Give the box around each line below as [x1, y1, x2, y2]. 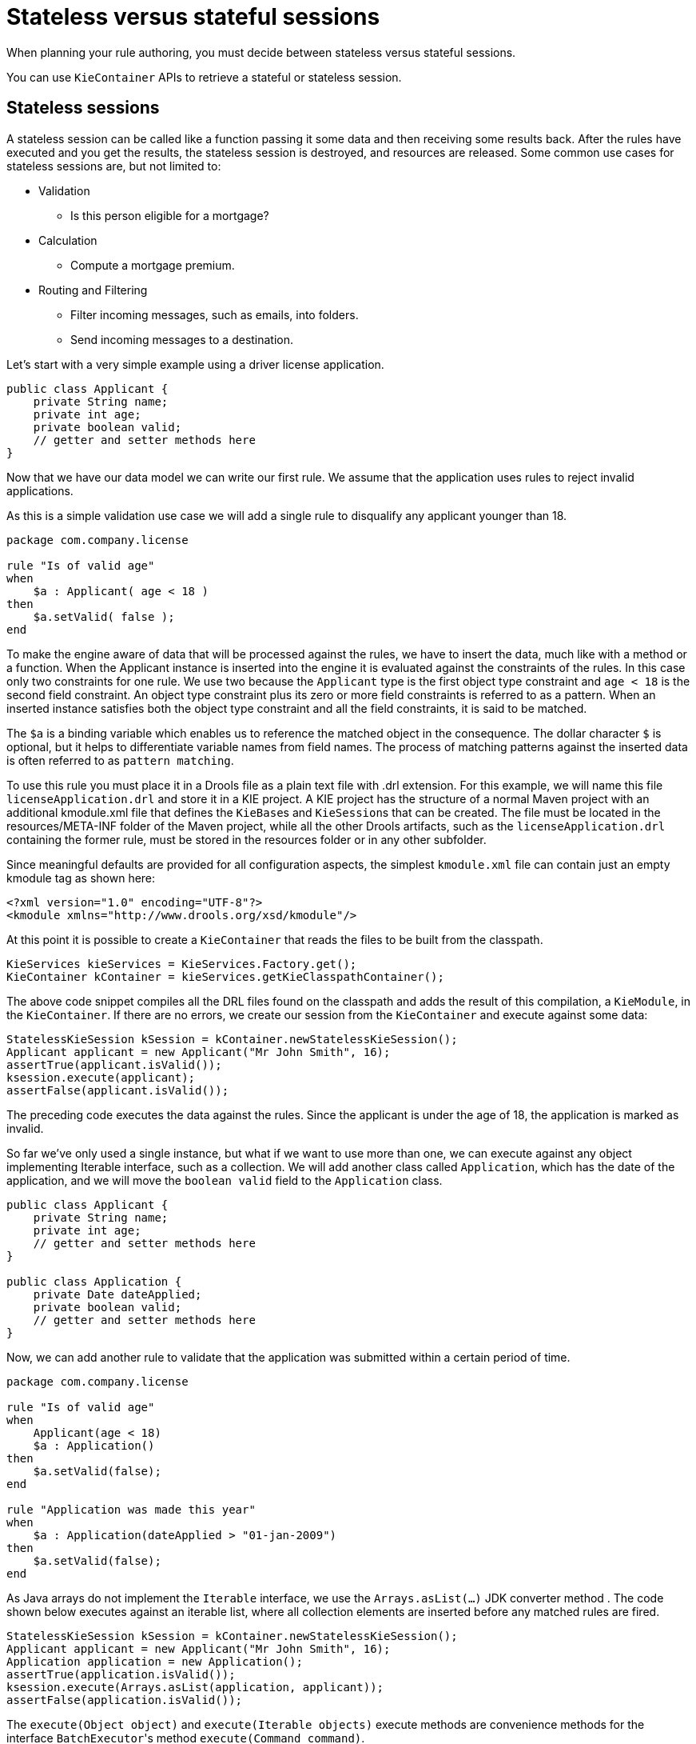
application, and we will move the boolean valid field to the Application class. [6, 1173, 443, 1187]
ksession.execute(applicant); [6, 1070, 196, 1084]
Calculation [38, 233, 97, 247]
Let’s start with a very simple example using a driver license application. [6, 357, 384, 371]
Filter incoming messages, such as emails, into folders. [70, 307, 359, 322]
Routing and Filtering [38, 282, 148, 297]
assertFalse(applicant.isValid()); [6, 1083, 229, 1097]
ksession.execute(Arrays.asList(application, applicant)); [6, 1680, 384, 1694]
